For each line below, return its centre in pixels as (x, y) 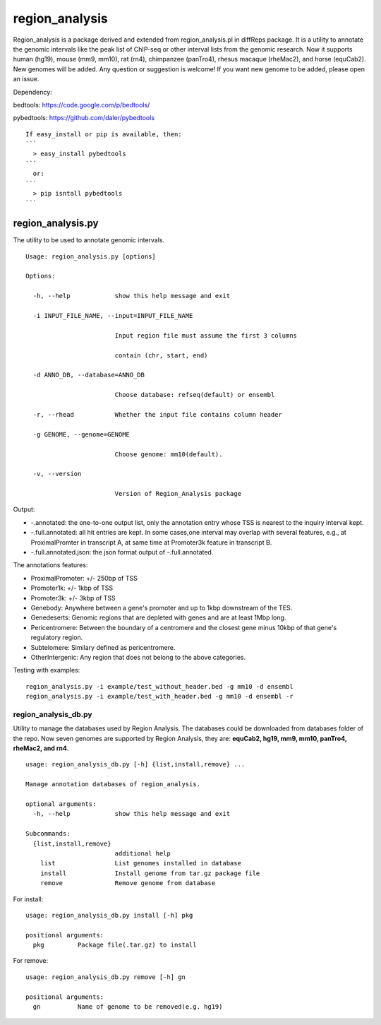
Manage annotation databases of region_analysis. (113, 784)
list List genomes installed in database (140, 863)
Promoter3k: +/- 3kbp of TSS (73, 598)
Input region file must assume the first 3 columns (206, 335)
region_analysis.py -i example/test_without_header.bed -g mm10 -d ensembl (159, 686)
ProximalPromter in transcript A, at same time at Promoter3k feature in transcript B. (151, 542)
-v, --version (57, 474)
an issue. (26, 79)
